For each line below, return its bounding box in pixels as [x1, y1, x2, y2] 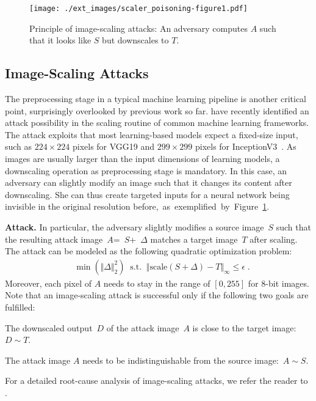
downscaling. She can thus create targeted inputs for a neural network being [5, 188, 290, 200]
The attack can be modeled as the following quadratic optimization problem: [5, 245, 292, 257]
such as [5, 140, 32, 153]
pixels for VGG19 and [72, 140, 155, 153]
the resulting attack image [5, 232, 103, 245]
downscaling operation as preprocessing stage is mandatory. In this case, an [5, 164, 287, 177]
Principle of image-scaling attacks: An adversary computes [29, 21, 248, 34]
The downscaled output [5, 321, 93, 334]
